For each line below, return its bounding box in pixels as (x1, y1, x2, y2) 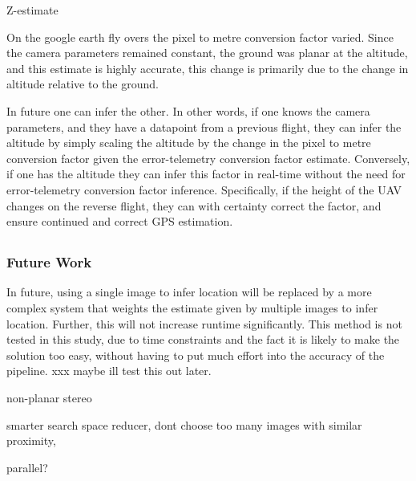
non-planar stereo (6, 389, 92, 406)
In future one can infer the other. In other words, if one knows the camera (6, 102, 370, 119)
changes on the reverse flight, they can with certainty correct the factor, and (6, 197, 382, 214)
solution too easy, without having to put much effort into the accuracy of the (6, 346, 385, 363)
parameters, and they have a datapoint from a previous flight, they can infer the (6, 118, 402, 135)
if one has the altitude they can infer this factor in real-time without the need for (6, 165, 406, 182)
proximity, (6, 432, 56, 449)
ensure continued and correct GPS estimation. (6, 213, 233, 230)
